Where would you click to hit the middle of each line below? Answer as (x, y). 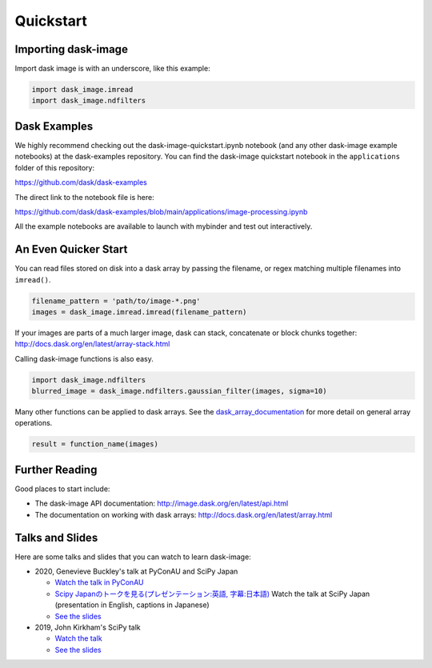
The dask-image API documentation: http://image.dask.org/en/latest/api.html (162, 503)
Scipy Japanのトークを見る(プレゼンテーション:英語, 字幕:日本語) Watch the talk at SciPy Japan (212, 594)
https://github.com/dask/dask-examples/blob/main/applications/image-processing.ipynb (161, 211)
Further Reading (56, 469)
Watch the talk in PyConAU (99, 582)
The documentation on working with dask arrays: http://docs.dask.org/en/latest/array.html (184, 514)
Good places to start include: (62, 489)
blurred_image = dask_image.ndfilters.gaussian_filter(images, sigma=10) (179, 391)
